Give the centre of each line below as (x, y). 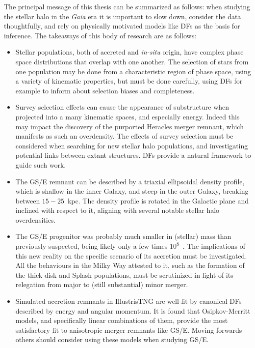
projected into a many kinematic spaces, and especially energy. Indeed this (127, 116)
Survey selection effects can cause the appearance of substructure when (122, 107)
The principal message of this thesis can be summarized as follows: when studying (127, 6)
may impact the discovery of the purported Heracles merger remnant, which (129, 126)
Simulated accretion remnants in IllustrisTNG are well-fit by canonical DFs (128, 301)
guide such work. (41, 164)
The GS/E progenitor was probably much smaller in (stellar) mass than (123, 236)
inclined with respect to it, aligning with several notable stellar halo (117, 210)
